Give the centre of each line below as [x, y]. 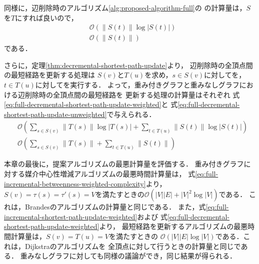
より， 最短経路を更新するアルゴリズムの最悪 [173, 226]
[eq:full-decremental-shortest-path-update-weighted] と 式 [91, 104]
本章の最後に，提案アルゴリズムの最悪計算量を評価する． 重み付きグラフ [124, 164]
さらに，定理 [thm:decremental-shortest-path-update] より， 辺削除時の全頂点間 [128, 65]
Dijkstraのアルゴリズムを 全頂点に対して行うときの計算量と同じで [133, 246]
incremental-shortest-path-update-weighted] [71, 216]
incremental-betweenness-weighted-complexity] [75, 183]
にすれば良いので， [46, 17]
